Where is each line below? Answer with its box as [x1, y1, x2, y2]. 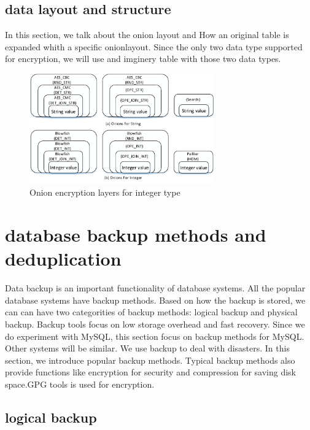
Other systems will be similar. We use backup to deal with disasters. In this [5, 342, 290, 355]
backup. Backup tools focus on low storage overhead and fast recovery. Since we [5, 318, 305, 331]
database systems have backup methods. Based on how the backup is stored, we [5, 293, 306, 306]
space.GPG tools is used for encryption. [5, 377, 155, 390]
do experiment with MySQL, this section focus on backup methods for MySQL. [5, 329, 304, 342]
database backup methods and [5, 222, 266, 247]
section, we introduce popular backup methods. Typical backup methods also [5, 353, 295, 366]
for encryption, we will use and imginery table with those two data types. [5, 52, 281, 65]
